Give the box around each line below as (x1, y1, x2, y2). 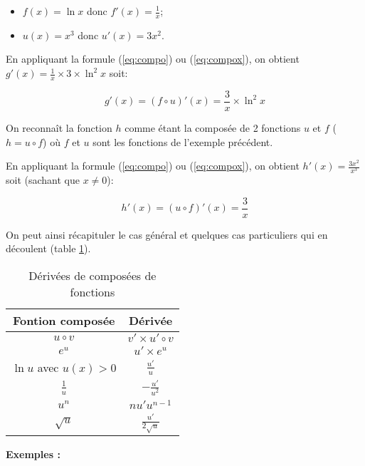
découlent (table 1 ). (6, 241, 91, 256)
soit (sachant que (6, 172, 80, 187)
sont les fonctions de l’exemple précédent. (92, 134, 273, 149)
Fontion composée (12, 312, 115, 329)
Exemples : (6, 447, 60, 462)
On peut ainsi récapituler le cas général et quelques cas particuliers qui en (6, 227, 328, 242)
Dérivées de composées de (28, 267, 157, 284)
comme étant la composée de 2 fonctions (125, 120, 301, 135)
